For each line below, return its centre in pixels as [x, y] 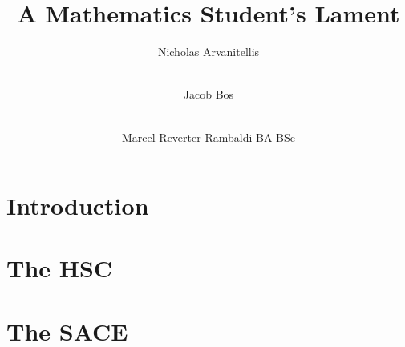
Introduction [78, 206]
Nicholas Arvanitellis [209, 52]
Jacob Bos [209, 94]
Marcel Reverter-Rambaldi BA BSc [209, 137]
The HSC [60, 268]
